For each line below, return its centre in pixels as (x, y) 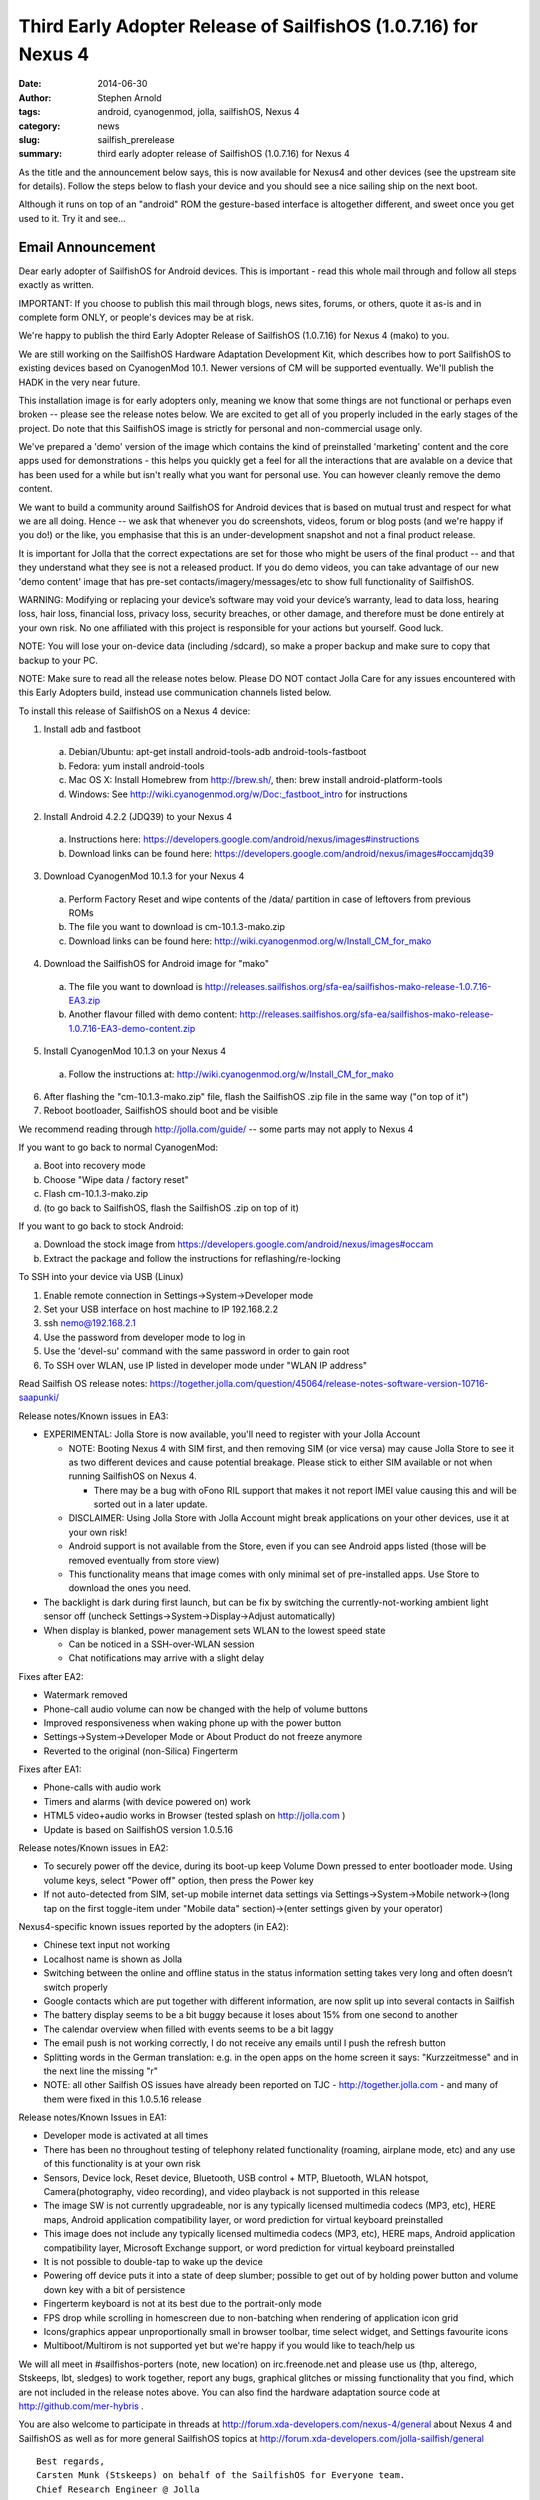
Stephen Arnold (129, 97)
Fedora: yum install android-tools (136, 766)
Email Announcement (87, 246)
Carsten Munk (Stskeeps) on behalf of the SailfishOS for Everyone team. (221, 2475)
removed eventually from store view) (144, 1560)
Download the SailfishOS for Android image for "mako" (156, 964)
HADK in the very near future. (79, 382)
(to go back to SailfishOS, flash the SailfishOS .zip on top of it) (171, 1207)
